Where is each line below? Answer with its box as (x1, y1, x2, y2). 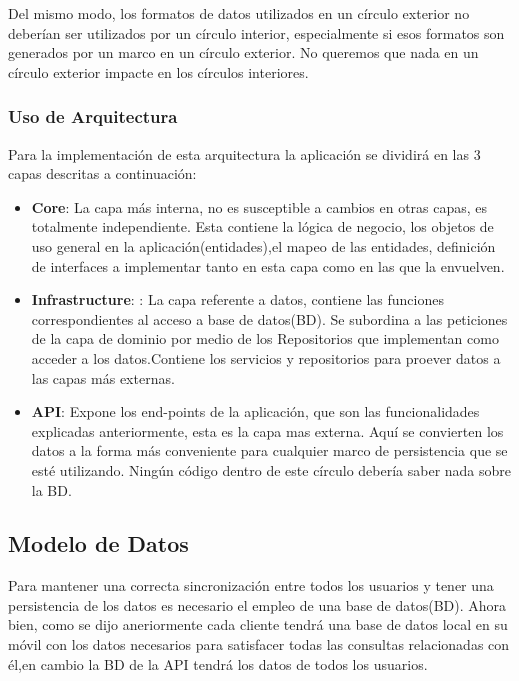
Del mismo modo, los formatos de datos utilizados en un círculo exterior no (8, 3, 470, 23)
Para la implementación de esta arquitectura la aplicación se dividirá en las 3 (8, 143, 481, 164)
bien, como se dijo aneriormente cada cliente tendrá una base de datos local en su (8, 614, 508, 635)
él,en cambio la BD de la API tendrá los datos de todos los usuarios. (8, 653, 428, 674)
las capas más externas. (31, 367, 175, 388)
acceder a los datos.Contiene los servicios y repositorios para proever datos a (31, 347, 501, 368)
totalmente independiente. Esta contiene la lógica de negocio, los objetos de (31, 216, 494, 237)
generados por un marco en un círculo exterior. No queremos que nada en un (8, 42, 479, 63)
